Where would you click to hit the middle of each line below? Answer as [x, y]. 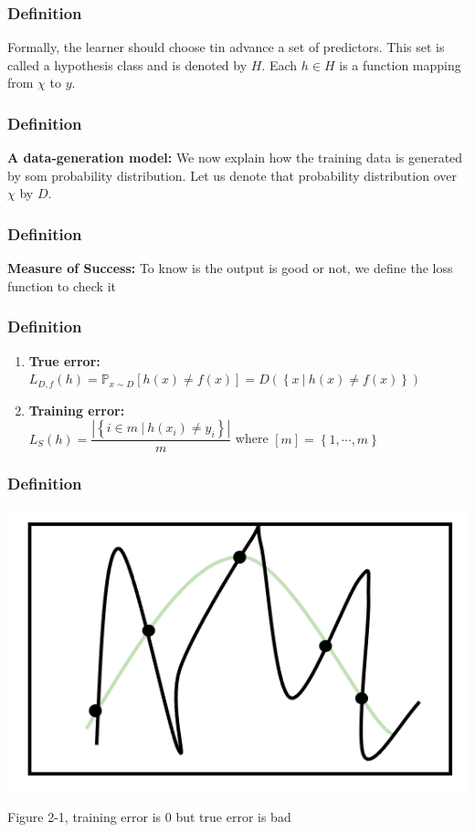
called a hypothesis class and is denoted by [127, 64]
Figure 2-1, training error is [84, 817]
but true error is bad [233, 817]
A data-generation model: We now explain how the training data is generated [235, 158]
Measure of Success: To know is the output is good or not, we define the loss [230, 268]
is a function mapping [400, 64]
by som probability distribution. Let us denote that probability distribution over [232, 175]
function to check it [62, 285]
